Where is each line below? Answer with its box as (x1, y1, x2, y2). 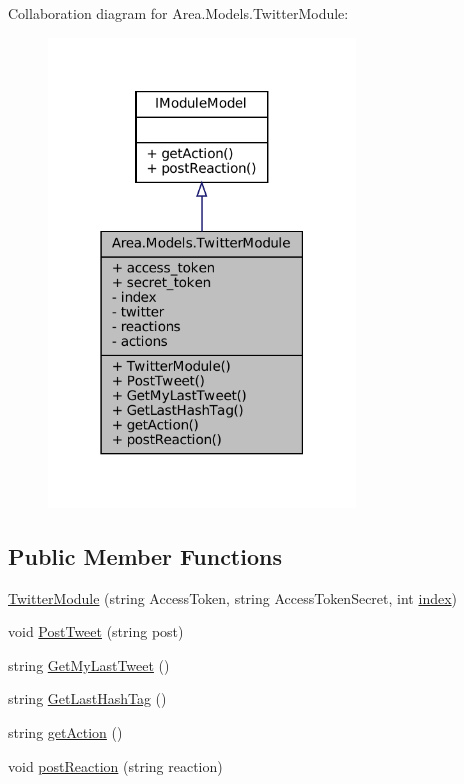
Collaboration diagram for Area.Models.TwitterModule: (8, 3, 349, 23)
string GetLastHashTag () (8, 688, 167, 709)
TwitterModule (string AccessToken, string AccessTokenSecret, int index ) (8, 587, 458, 608)
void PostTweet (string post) (8, 621, 184, 642)
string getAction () (8, 722, 123, 743)
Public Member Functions (8, 540, 282, 571)
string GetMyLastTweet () (8, 654, 170, 675)
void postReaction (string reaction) (8, 755, 223, 776)
